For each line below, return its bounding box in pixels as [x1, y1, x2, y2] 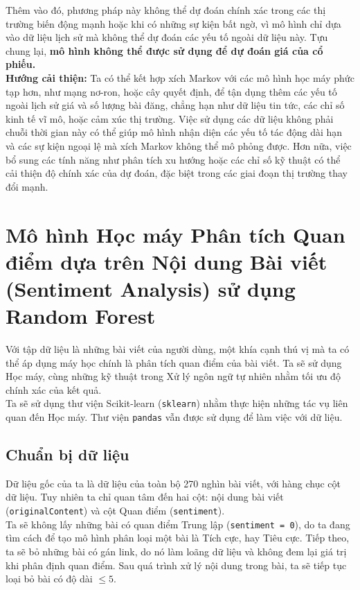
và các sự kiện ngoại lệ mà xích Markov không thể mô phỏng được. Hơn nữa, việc [6, 138, 352, 153]
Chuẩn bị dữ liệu [6, 444, 129, 465]
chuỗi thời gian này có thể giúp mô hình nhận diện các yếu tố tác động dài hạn [6, 125, 343, 139]
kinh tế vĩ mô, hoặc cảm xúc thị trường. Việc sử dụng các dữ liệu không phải [6, 111, 334, 125]
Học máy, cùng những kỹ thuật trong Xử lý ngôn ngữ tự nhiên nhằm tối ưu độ [6, 369, 341, 383]
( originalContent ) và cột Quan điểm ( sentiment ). [6, 503, 225, 518]
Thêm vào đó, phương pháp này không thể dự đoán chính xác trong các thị [6, 3, 326, 17]
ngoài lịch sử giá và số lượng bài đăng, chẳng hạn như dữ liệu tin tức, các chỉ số [6, 98, 345, 112]
